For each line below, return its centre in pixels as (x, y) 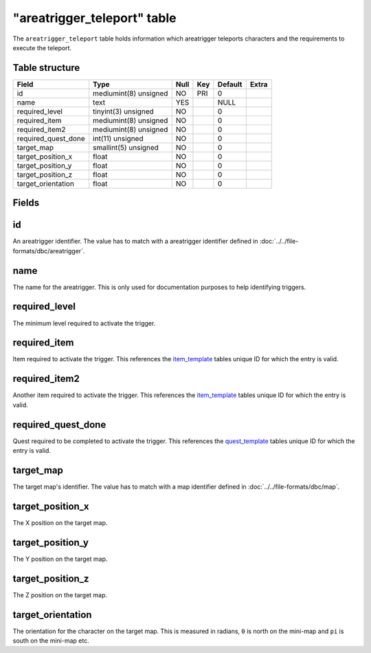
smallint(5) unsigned (126, 147)
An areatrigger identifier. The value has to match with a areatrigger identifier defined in (135, 242)
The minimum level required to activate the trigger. (84, 323)
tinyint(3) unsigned (123, 111)
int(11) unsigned (118, 138)
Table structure (46, 68)
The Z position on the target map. (60, 595)
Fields (26, 203)
